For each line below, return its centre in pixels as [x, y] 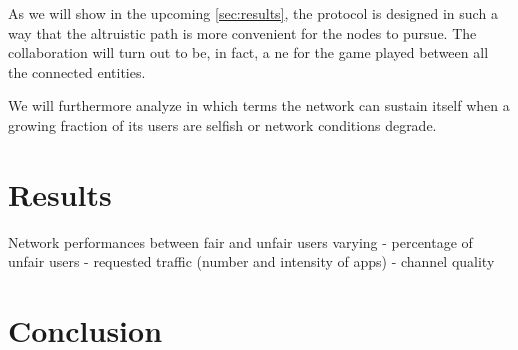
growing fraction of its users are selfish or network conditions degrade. [222, 124]
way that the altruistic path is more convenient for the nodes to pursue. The [242, 32]
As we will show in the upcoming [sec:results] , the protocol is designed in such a [253, 13]
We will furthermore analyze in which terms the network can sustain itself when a [259, 105]
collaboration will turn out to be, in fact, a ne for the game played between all [248, 52]
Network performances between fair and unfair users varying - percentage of [240, 241]
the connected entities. [77, 71]
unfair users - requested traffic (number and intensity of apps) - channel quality [251, 261]
